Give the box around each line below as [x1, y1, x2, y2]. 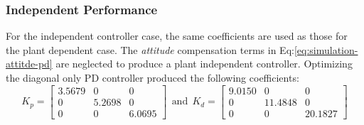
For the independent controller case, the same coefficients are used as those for [6, 28, 348, 43]
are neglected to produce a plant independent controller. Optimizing [55, 56, 353, 71]
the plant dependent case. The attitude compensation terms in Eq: [6, 42, 294, 57]
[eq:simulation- [294, 42, 358, 57]
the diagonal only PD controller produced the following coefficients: [6, 70, 299, 85]
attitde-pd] [6, 56, 53, 71]
